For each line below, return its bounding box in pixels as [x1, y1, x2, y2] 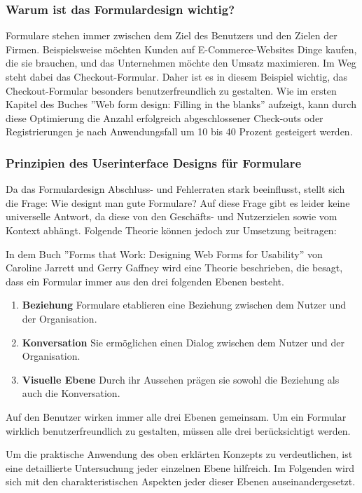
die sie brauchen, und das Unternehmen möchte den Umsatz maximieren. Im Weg [6, 55, 356, 70]
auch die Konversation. [22, 386, 120, 400]
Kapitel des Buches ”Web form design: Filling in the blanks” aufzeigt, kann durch [6, 97, 356, 112]
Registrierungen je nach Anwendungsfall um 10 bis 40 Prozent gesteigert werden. [6, 124, 353, 139]
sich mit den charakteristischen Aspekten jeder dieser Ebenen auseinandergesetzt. [6, 474, 356, 489]
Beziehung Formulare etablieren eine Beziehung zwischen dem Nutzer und [22, 297, 346, 312]
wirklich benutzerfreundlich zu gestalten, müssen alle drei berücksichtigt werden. [6, 423, 351, 438]
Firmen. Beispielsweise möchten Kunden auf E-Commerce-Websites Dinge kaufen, [6, 41, 357, 56]
